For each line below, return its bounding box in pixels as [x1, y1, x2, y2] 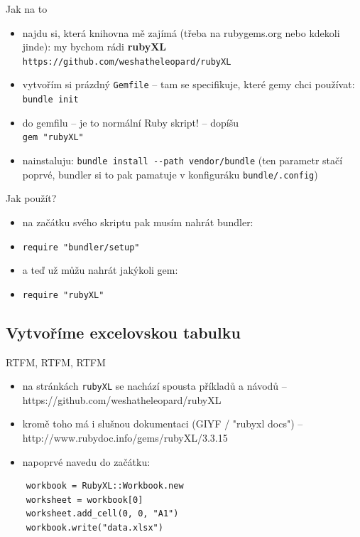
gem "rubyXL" [22, 132, 84, 143]
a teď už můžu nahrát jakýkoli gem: [22, 262, 178, 277]
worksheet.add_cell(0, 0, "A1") [26, 509, 179, 519]
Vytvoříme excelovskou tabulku [6, 321, 241, 343]
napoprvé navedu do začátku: [22, 454, 151, 469]
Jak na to [6, 1, 48, 16]
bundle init [22, 95, 79, 105]
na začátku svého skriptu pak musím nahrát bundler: [22, 214, 253, 229]
